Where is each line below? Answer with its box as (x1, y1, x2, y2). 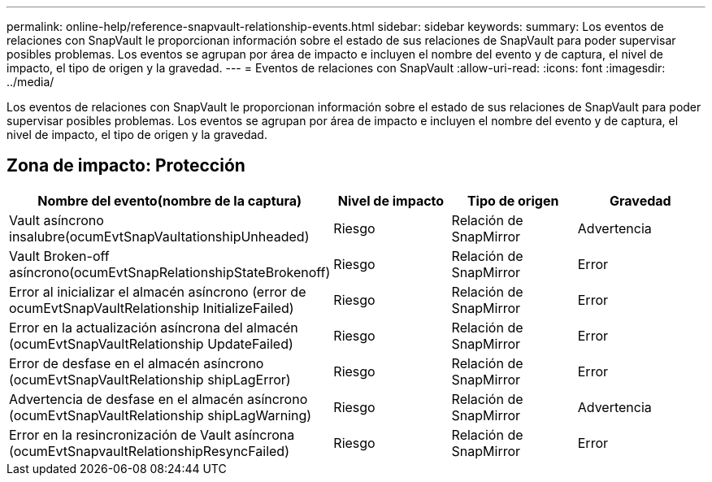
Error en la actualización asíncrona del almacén (9, 319, 298, 336)
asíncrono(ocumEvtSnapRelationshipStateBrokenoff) (9, 263, 331, 280)
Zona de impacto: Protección (7, 155, 245, 176)
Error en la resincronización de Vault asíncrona (9, 426, 295, 443)
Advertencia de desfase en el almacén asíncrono (9, 390, 308, 407)
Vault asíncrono (9, 211, 104, 228)
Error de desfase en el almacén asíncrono (9, 354, 264, 371)
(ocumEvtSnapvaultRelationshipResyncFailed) (9, 442, 289, 459)
